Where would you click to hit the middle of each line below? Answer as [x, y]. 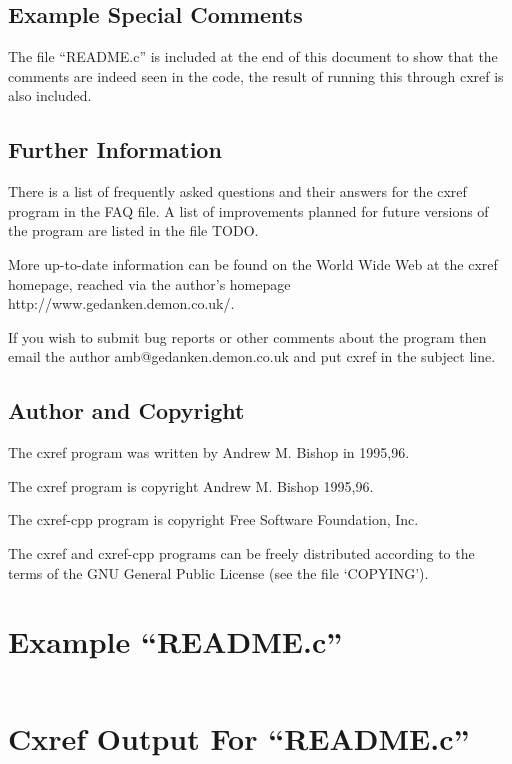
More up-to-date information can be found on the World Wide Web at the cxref [253, 263]
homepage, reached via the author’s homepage [149, 283]
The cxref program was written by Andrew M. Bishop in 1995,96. [209, 452]
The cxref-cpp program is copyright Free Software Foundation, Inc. [213, 519]
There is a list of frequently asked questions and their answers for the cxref [237, 191]
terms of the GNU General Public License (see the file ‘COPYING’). [218, 572]
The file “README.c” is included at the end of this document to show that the [253, 56]
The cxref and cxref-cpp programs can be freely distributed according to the [241, 552]
